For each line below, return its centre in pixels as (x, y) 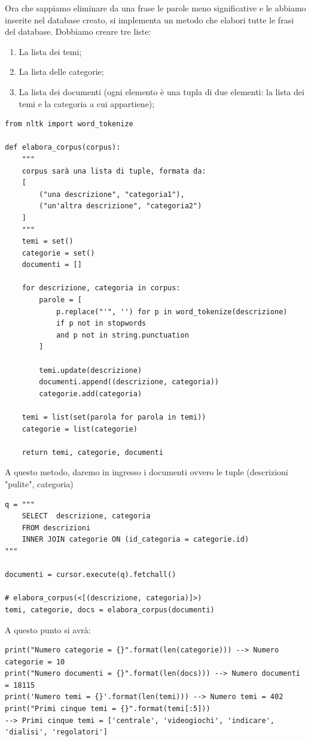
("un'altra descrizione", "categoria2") (121, 206)
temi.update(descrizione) (91, 370)
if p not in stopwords (101, 324)
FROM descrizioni (56, 528)
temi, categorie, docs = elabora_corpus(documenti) (110, 610)
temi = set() (48, 242)
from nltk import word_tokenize (69, 124)
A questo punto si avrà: (48, 629)
